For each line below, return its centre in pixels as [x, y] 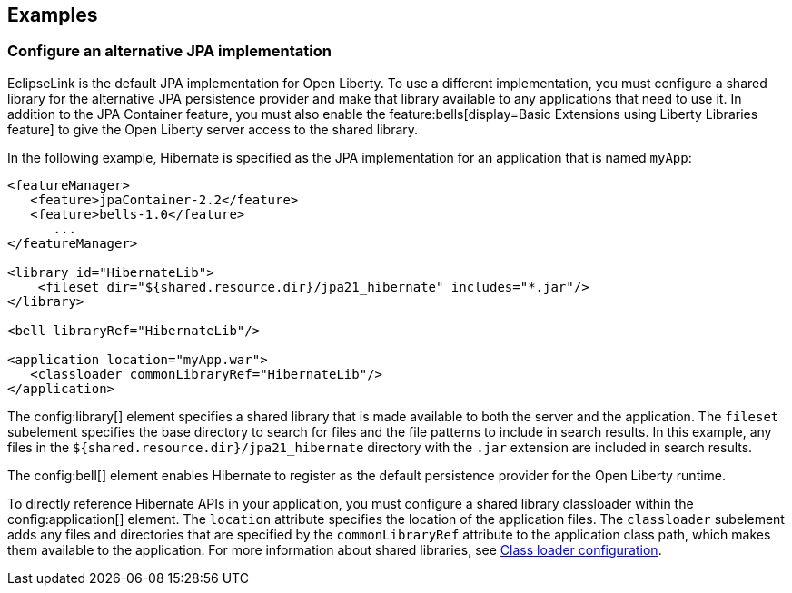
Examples [53, 15]
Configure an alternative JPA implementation [169, 51]
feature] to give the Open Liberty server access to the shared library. [213, 129]
